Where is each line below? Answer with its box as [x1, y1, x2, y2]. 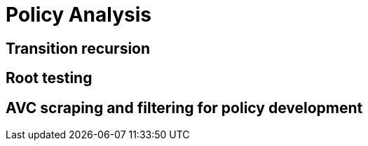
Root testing [6, 69, 93, 87]
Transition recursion [6, 39, 151, 57]
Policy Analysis [6, 3, 151, 27]
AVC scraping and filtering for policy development [6, 98, 363, 117]
